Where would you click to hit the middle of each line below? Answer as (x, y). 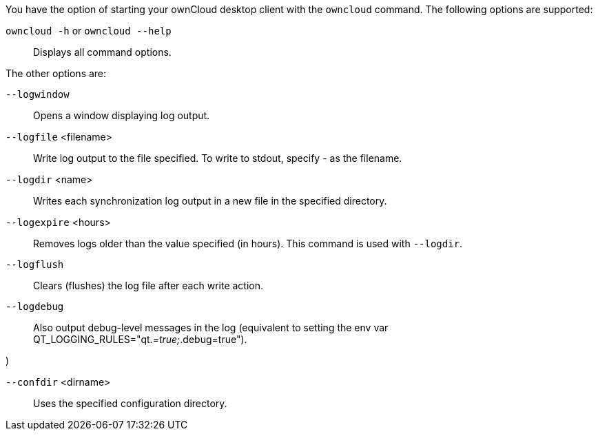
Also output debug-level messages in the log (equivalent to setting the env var (211, 328)
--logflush (35, 264)
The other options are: (56, 73)
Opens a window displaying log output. (122, 115)
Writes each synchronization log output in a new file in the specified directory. (210, 201)
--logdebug (35, 307)
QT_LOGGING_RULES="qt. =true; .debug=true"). (140, 339)
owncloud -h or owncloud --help (89, 31)
